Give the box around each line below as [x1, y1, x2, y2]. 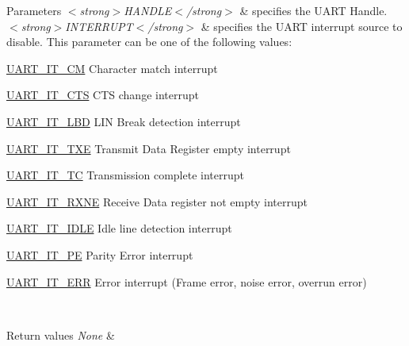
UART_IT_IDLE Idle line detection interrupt [6, 220, 232, 236]
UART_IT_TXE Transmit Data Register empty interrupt [6, 140, 291, 156]
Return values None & [6, 326, 115, 343]
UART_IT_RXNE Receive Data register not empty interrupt [6, 193, 308, 210]
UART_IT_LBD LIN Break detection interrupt [6, 113, 241, 129]
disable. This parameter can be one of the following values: [6, 33, 292, 50]
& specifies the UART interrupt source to [201, 17, 403, 34]
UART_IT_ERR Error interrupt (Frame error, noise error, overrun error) [6, 273, 367, 290]
